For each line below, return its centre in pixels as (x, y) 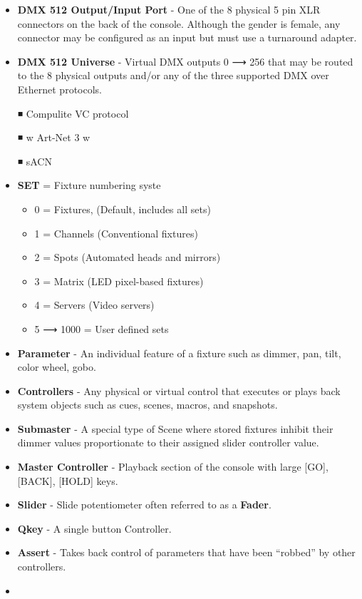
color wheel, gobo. (57, 367)
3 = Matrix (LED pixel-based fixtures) (119, 281)
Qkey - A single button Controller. (94, 528)
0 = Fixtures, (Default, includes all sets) (123, 209)
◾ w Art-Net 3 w (54, 137)
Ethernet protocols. (60, 89)
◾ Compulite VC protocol (73, 113)
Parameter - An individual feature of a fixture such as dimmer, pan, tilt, (179, 353)
